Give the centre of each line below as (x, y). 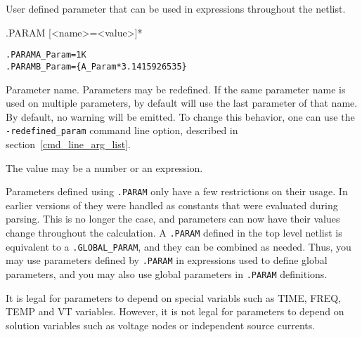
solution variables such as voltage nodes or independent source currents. (161, 325)
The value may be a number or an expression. (104, 167)
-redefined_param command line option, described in (122, 130)
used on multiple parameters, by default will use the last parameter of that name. (182, 103)
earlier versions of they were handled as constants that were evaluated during (172, 205)
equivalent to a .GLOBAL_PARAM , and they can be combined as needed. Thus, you (179, 246)
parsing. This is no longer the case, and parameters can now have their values (173, 219)
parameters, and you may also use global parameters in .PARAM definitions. (167, 273)
